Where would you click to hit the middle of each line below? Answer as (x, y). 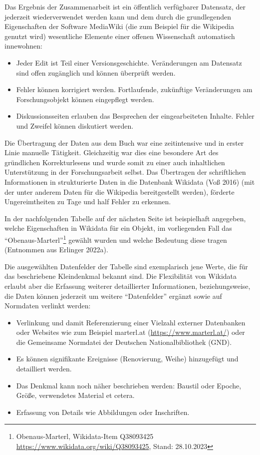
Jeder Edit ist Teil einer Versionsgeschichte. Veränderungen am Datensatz (129, 62)
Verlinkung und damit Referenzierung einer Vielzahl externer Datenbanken (131, 322)
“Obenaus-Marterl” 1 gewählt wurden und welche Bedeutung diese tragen (116, 239)
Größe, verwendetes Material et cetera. (75, 395)
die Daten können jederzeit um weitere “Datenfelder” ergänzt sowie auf (113, 296)
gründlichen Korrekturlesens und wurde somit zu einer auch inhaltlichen (115, 162)
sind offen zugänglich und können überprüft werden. (96, 72)
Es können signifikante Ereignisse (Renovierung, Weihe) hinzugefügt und (127, 359)
